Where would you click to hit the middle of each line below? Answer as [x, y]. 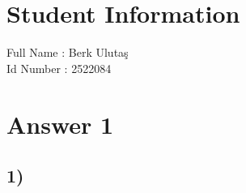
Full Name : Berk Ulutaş [68, 52]
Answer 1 [60, 124]
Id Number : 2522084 [59, 68]
